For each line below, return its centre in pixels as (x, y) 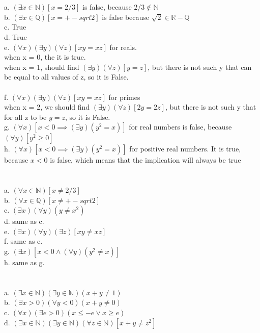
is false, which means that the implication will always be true (146, 160)
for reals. (123, 47)
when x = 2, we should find (47, 107)
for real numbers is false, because (180, 127)
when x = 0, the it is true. (45, 57)
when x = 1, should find (42, 67)
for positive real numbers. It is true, (185, 149)
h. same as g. (24, 262)
